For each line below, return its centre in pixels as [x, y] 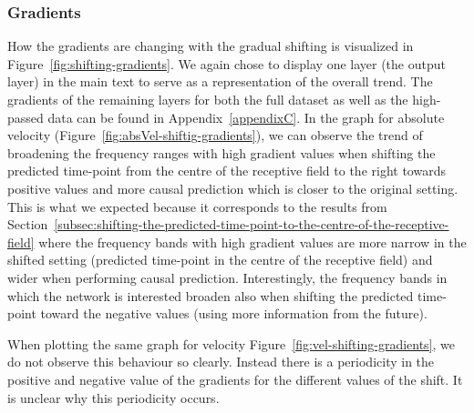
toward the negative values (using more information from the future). [234, 313]
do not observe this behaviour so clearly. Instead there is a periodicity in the [221, 362]
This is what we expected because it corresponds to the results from [197, 206]
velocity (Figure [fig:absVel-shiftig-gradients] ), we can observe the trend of [215, 135]
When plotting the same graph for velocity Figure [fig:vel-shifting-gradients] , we [232, 343]
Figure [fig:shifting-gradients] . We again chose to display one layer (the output [227, 63]
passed [26, 117]
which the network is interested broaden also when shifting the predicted [211, 295]
